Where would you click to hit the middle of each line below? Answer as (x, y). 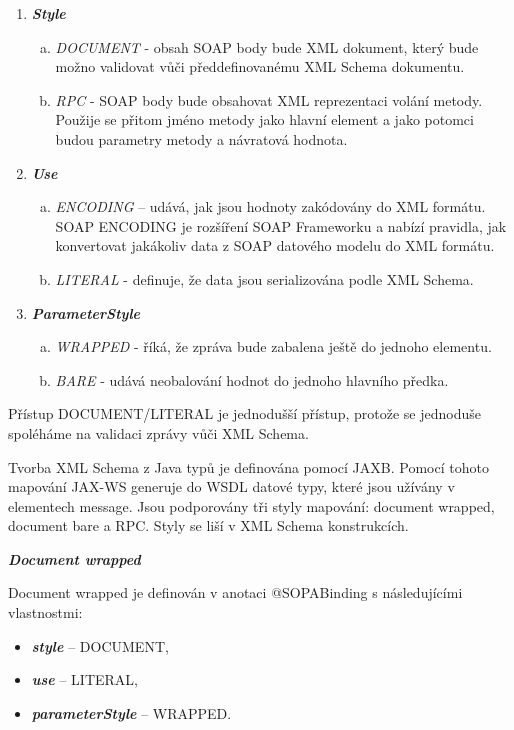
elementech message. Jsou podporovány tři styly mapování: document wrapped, (251, 505)
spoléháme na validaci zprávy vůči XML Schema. (158, 432)
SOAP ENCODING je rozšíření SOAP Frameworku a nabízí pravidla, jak (281, 225)
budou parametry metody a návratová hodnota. (201, 138)
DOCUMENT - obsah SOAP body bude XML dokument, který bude (267, 46)
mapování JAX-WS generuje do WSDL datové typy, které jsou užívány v (231, 486)
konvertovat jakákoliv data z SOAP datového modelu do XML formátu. (275, 245)
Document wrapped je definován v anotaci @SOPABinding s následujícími (235, 592)
